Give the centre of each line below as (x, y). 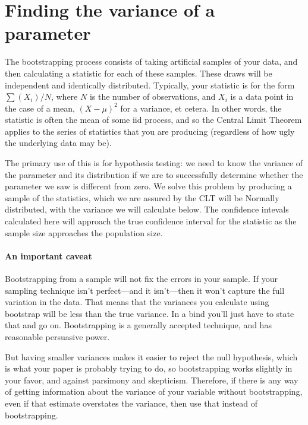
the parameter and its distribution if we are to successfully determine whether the (154, 174)
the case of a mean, (40, 108)
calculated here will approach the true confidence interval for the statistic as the (151, 221)
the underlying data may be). (58, 143)
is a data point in (262, 96)
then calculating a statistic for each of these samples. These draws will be (139, 73)
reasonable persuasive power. (57, 336)
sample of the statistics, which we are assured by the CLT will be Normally (142, 197)
